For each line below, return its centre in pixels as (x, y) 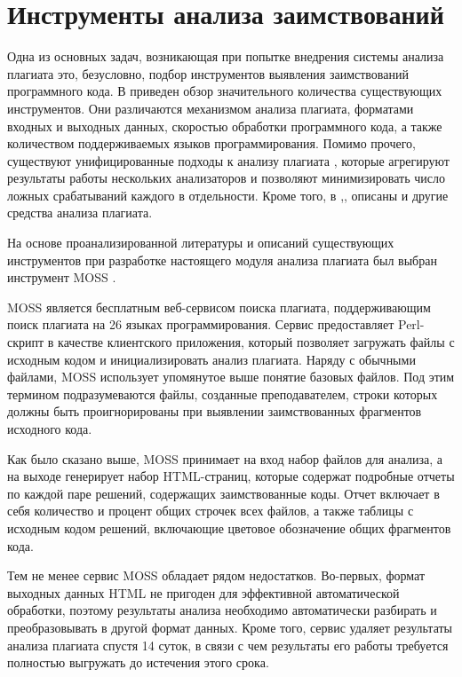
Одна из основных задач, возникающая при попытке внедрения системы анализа (226, 56)
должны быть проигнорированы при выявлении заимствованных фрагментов (215, 411)
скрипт (26, 342)
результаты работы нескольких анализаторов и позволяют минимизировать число (226, 178)
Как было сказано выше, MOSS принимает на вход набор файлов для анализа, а (225, 458)
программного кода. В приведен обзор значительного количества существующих (225, 91)
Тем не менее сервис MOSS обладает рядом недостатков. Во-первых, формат (216, 575)
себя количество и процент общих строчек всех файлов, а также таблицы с (211, 511)
